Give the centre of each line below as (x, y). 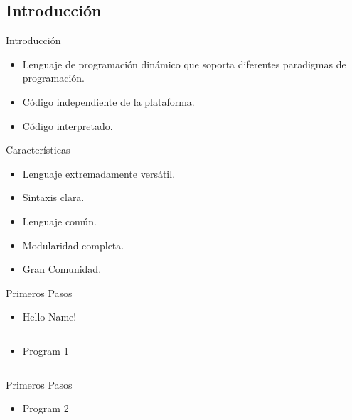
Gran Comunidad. (62, 269)
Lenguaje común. (59, 221)
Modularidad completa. (73, 245)
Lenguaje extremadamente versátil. (99, 173)
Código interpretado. (68, 125)
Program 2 (46, 408)
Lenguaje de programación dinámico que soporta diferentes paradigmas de (184, 64)
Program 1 (46, 350)
